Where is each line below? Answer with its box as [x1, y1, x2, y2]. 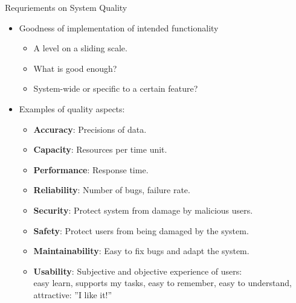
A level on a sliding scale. [33, 42, 127, 54]
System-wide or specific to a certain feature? [33, 82, 198, 95]
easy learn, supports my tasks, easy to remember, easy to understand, [33, 276, 292, 289]
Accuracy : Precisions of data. [33, 123, 147, 135]
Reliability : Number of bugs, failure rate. [33, 183, 190, 196]
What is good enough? [33, 62, 117, 74]
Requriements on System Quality [5, 1, 127, 13]
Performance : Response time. [33, 163, 149, 176]
